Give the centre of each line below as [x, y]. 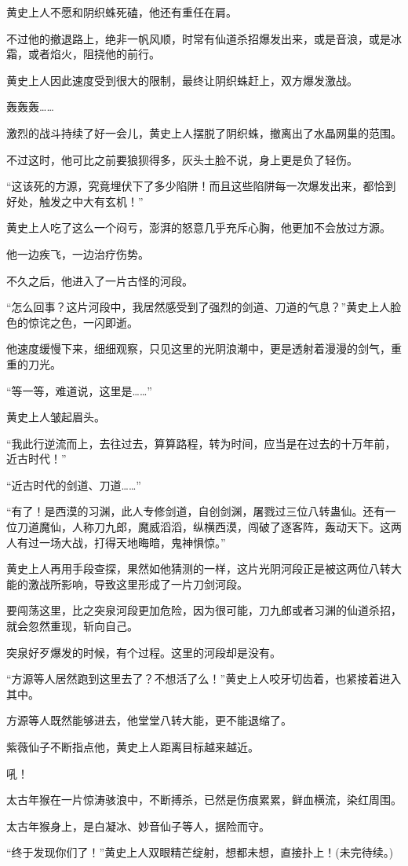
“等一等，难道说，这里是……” [79, 390]
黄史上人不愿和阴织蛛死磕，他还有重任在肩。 [122, 12]
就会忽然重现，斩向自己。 [72, 626]
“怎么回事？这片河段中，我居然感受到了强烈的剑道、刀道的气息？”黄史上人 [199, 307]
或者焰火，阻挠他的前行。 [94, 54]
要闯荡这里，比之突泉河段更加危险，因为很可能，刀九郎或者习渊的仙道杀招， [204, 610]
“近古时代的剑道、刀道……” [74, 484]
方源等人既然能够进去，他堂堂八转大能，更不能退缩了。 [149, 720]
